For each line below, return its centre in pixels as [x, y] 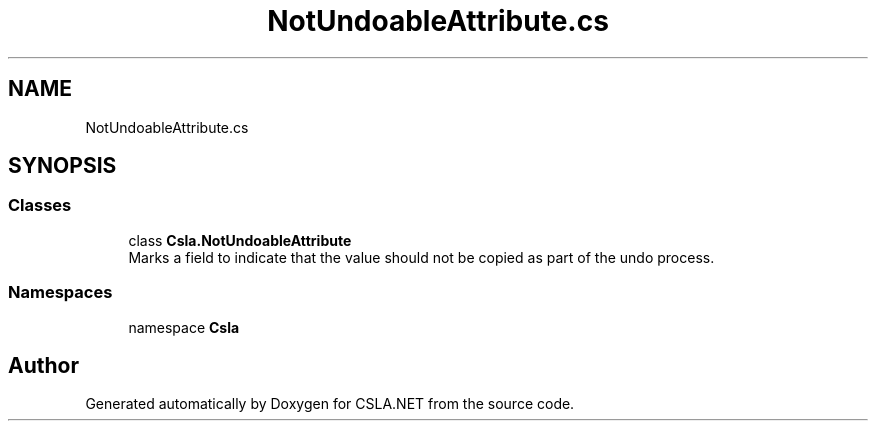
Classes [40, 205]
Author [43, 365]
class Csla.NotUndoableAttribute [240, 240]
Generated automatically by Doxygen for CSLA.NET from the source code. [330, 404]
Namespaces [60, 292]
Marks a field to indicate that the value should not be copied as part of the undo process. [421, 257]
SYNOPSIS [62, 166]
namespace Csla [184, 327]
